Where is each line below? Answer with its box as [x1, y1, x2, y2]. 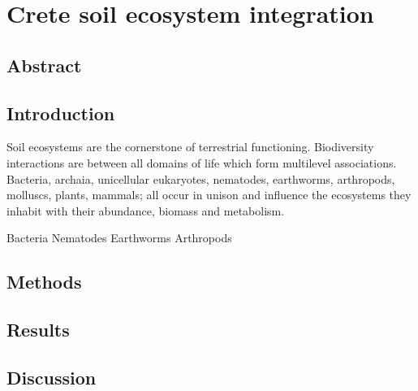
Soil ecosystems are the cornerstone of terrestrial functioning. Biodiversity [6, 138, 374, 155]
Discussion [6, 364, 97, 389]
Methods [6, 269, 82, 294]
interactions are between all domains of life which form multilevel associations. [6, 154, 397, 171]
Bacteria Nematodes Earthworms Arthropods [6, 229, 232, 246]
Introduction [6, 100, 115, 125]
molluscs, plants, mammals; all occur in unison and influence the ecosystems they [6, 186, 412, 203]
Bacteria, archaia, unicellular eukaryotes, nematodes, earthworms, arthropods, [6, 170, 395, 187]
